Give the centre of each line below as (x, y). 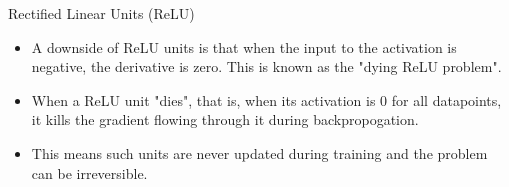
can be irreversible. (89, 172)
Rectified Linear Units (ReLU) (101, 13)
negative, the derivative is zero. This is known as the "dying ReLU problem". (266, 66)
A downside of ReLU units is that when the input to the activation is (244, 46)
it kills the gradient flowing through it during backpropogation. (225, 119)
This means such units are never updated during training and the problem (259, 152)
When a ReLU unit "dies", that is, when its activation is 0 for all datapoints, (266, 99)
